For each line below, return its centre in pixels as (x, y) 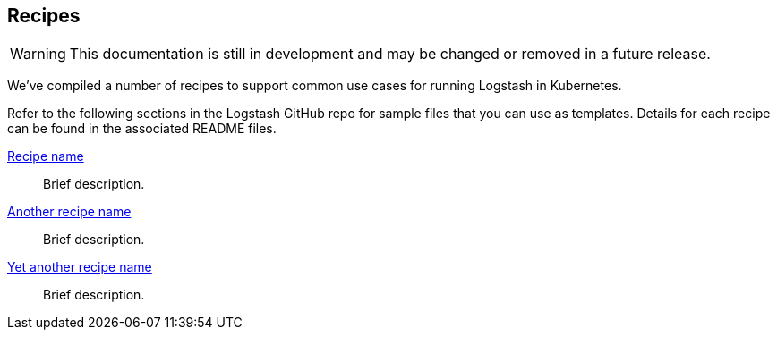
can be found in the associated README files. (142, 129)
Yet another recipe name (80, 267)
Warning (38, 54)
